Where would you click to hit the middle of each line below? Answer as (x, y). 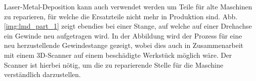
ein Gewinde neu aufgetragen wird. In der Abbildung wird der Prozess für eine (123, 35)
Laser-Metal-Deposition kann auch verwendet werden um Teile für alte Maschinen (128, 6)
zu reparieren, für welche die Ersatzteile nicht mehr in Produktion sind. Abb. (121, 16)
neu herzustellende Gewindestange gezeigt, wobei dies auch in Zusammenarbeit (124, 45)
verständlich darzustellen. (43, 74)
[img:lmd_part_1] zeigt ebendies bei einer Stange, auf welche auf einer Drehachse (128, 26)
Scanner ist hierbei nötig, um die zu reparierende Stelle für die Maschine (114, 64)
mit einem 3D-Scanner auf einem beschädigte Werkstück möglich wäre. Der (118, 55)
